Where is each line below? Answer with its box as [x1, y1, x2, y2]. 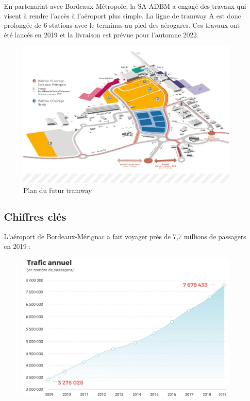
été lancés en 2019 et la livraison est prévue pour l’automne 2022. [4, 29, 199, 39]
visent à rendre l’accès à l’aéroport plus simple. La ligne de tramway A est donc [4, 10, 241, 20]
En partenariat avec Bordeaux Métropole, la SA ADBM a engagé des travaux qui [4, 1, 246, 11]
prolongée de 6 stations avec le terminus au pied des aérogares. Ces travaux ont [4, 20, 240, 30]
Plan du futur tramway [23, 185, 92, 195]
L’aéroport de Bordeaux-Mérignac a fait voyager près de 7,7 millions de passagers [4, 231, 246, 242]
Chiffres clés [4, 209, 67, 224]
